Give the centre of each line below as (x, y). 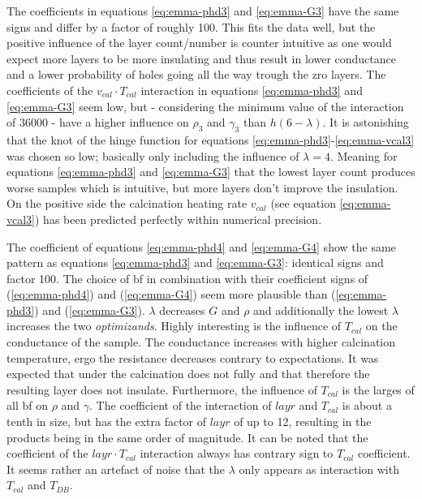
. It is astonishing (366, 122)
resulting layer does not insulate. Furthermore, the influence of (162, 389)
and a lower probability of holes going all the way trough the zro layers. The (196, 74)
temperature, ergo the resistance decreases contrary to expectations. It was (193, 357)
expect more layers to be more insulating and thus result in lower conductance (201, 58)
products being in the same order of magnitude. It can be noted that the (187, 437)
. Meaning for (364, 155)
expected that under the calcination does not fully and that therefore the (188, 374)
